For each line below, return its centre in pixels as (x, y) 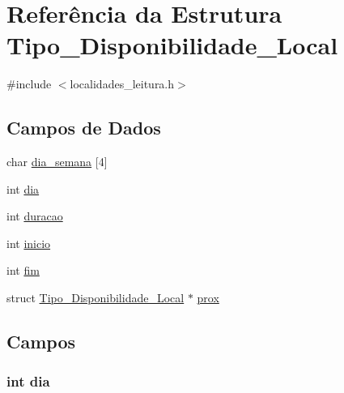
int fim (23, 270)
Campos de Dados (84, 128)
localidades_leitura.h (122, 84)
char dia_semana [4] (57, 162)
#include (29, 84)
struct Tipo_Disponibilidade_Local (96, 298)
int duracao (35, 216)
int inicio (29, 243)
